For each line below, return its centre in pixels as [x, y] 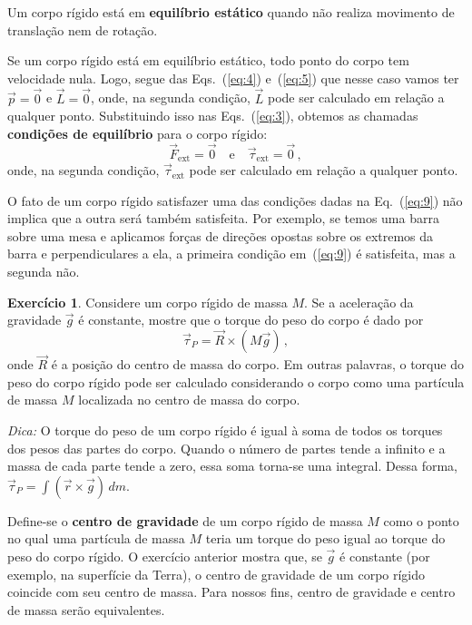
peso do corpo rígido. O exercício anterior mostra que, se [165, 556]
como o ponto [421, 520]
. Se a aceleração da [359, 302]
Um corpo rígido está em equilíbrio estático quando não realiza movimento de [231, 12]
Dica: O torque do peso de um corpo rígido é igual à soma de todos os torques [225, 430]
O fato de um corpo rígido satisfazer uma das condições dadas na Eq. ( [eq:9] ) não [235, 200]
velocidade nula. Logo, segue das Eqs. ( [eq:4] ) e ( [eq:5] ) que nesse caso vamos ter [233, 78]
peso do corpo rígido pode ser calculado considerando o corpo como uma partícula [236, 381]
